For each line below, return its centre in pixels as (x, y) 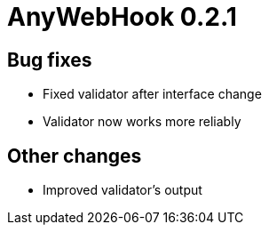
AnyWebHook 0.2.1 (122, 17)
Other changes (75, 156)
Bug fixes (50, 60)
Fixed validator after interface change (152, 94)
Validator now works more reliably (142, 122)
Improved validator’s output (123, 190)
